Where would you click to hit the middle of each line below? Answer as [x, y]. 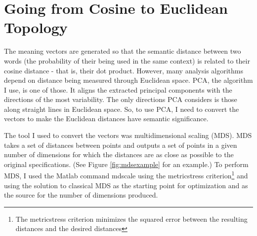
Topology [36, 27]
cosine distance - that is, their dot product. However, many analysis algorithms [124, 70]
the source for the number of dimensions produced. [81, 195]
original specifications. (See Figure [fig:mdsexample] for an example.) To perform [126, 164]
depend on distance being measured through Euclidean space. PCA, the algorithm [128, 80]
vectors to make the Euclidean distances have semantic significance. [106, 118]
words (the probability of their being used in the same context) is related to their [127, 60]
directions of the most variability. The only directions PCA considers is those [121, 99]
